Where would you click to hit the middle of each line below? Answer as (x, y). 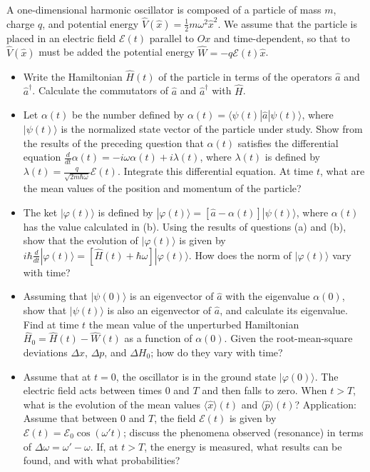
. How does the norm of (240, 255)
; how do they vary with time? (217, 352)
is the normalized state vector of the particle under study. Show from (212, 129)
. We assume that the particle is (287, 23)
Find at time (51, 324)
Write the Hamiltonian (73, 76)
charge (21, 23)
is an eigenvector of (172, 296)
